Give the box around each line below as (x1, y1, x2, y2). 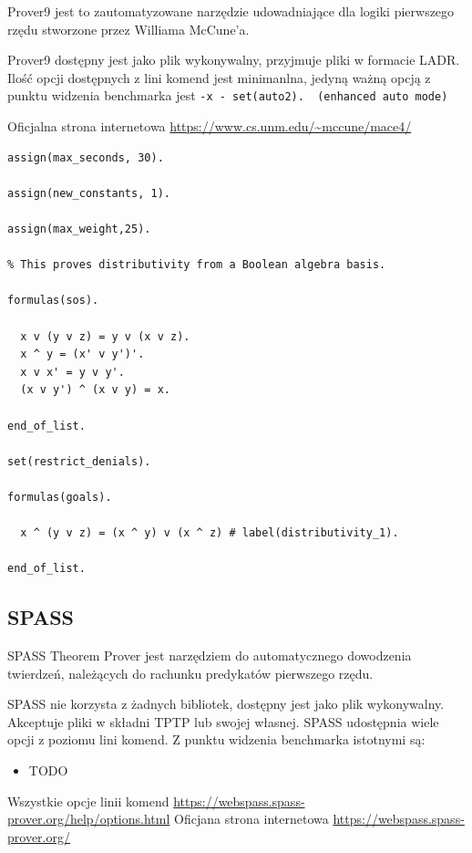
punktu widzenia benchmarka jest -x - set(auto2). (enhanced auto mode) (7, 86, 448, 105)
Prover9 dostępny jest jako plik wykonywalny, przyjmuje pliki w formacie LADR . (7, 50, 460, 69)
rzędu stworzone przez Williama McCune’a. (7, 19, 250, 38)
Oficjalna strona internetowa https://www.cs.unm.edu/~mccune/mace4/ (7, 117, 412, 136)
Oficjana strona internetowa (174, 809, 329, 828)
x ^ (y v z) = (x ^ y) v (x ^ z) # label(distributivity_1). (20, 526, 399, 540)
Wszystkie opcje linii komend (7, 791, 169, 810)
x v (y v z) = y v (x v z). (20, 329, 190, 343)
